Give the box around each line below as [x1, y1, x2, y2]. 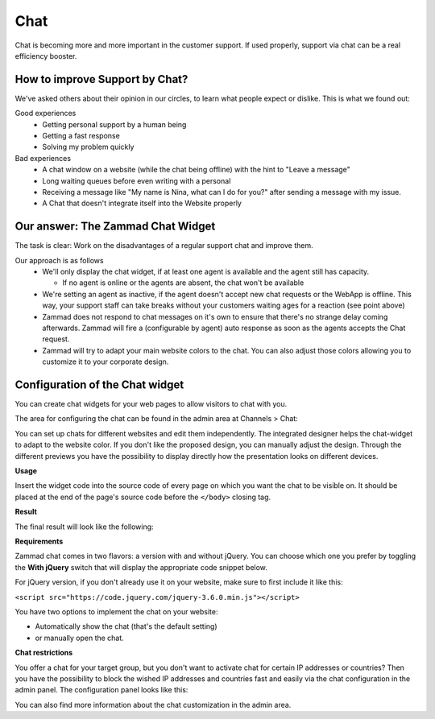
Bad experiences [14, 153, 72, 163]
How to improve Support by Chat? [14, 72, 188, 86]
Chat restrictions [14, 648, 73, 658]
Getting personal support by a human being [42, 119, 187, 129]
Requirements [14, 536, 64, 546]
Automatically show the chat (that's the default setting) [35, 622, 217, 631]
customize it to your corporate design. [42, 357, 169, 366]
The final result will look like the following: [14, 522, 154, 531]
